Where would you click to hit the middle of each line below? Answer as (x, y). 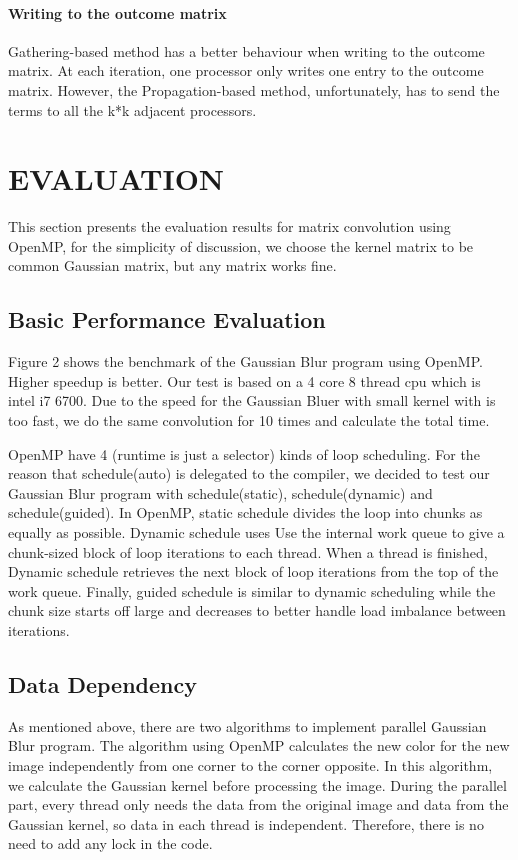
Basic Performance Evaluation (167, 319)
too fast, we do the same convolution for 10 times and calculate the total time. (249, 420)
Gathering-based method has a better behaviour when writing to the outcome (246, 50)
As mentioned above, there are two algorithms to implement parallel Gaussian (247, 725)
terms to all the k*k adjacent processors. (132, 109)
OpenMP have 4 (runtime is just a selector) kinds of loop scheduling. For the (244, 453)
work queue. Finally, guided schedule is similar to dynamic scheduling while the (252, 590)
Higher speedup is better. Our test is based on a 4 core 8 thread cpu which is (244, 380)
